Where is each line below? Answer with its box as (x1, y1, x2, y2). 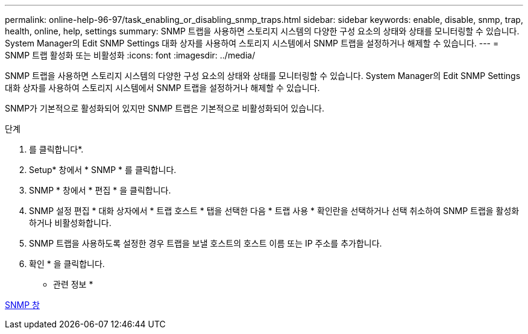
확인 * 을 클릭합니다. (29, 259, 105, 269)
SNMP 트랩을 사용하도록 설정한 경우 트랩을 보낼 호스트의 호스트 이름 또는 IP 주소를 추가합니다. (29, 238, 382, 248)
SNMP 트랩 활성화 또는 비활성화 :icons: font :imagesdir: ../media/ (5, 50, 256, 60)
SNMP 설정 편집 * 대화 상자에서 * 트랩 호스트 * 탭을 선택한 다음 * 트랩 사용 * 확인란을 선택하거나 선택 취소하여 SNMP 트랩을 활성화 (29, 206, 520, 216)
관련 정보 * (53, 279, 93, 289)
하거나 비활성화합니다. (29, 218, 112, 228)
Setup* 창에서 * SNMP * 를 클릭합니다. (29, 165, 177, 175)
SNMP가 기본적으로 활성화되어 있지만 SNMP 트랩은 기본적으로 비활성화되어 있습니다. (5, 103, 324, 113)
